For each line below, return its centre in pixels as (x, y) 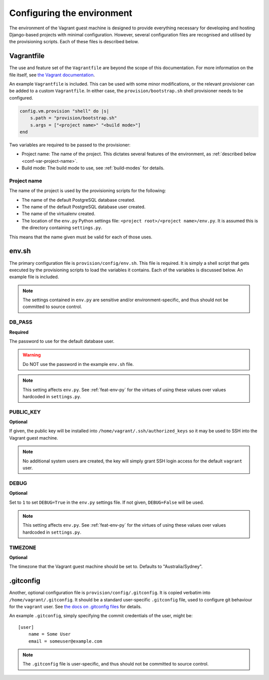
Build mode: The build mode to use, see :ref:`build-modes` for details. (93, 168)
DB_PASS (21, 322)
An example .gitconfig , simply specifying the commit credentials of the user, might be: (101, 616)
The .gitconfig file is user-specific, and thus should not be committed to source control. (116, 664)
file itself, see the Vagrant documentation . (52, 75)
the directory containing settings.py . (62, 228)
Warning (32, 355)
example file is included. (34, 277)
